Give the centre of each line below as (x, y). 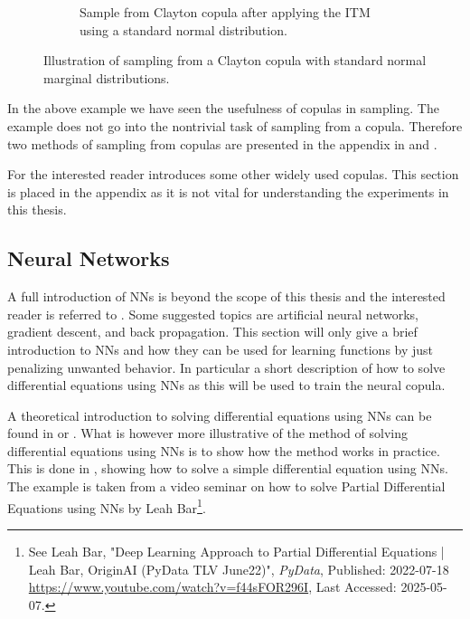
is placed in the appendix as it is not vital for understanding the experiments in (228, 191)
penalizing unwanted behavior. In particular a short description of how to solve (226, 367)
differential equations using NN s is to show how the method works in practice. (224, 450)
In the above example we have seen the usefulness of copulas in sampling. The (223, 108)
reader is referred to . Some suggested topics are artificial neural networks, (213, 314)
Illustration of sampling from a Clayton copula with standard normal (235, 60)
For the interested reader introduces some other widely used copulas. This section (233, 174)
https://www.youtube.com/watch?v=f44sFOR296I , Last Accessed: (212, 587)
